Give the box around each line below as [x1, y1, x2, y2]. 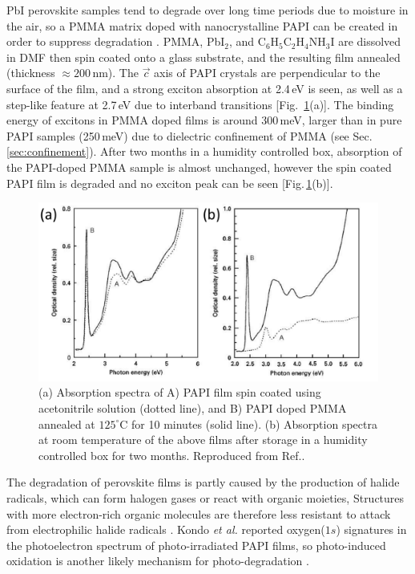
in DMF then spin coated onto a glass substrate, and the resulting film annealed [6, 48, 401, 65]
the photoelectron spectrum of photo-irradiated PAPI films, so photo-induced [6, 536, 386, 553]
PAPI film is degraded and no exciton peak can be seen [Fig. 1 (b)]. [6, 174, 333, 191]
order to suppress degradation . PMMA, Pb [6, 33, 221, 50]
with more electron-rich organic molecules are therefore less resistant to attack [6, 505, 391, 522]
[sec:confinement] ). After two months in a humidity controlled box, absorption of [6, 143, 402, 160]
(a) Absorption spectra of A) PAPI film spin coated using [38, 384, 321, 401]
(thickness [6, 64, 55, 81]
